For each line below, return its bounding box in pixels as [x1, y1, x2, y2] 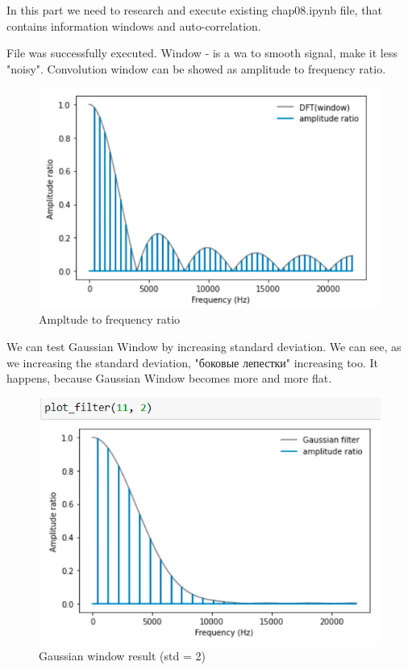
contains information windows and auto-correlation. [6, 17, 261, 34]
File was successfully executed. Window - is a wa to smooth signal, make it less [6, 44, 398, 61]
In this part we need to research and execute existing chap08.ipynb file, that [6, 2, 382, 18]
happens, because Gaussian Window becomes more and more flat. [6, 370, 332, 387]
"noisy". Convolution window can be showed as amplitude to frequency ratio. [6, 60, 386, 77]
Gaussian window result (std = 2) [39, 647, 206, 664]
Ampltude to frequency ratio [39, 311, 181, 328]
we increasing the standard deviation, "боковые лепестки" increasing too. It [6, 354, 379, 371]
